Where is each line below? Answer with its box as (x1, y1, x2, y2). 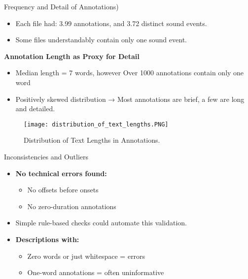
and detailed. (15, 103, 55, 114)
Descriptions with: (15, 234, 79, 244)
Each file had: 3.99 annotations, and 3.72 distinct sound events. (15, 18, 207, 28)
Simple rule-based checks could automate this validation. (15, 217, 187, 228)
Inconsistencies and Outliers (4, 152, 89, 161)
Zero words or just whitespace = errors (27, 250, 145, 261)
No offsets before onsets (27, 185, 99, 195)
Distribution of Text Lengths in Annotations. (24, 135, 160, 145)
